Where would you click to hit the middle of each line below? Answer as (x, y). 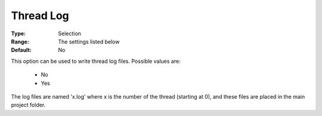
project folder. (28, 105)
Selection (70, 33)
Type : (18, 33)
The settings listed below (89, 41)
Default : (21, 50)
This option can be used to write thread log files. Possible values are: (96, 61)
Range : (20, 41)
